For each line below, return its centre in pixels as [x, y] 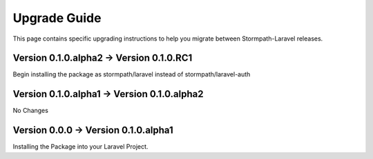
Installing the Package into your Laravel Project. [80, 147]
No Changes [30, 111]
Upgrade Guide [57, 18]
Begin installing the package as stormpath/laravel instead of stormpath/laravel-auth [132, 74]
